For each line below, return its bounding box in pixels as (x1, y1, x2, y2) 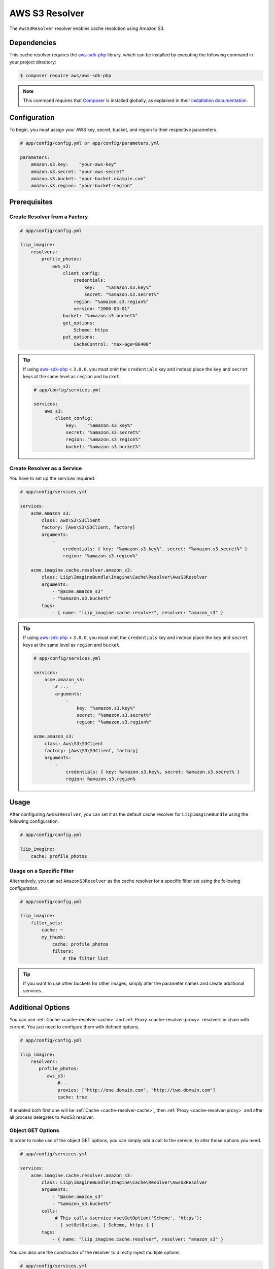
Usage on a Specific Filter (9, 867, 74, 874)
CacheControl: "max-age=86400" (74, 341, 152, 347)
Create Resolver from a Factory (9, 213, 88, 220)
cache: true (57, 1094, 87, 1100)
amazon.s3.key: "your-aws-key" (30, 161, 117, 168)
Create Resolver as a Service (9, 465, 82, 472)
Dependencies (9, 39, 57, 47)
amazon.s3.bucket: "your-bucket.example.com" (30, 176, 146, 182)
